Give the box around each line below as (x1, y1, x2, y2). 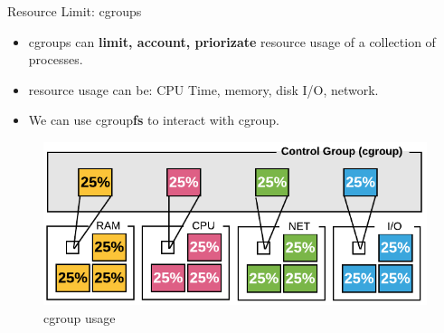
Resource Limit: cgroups (7, 2, 142, 20)
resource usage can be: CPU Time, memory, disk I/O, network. (28, 80, 379, 99)
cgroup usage (43, 309, 116, 328)
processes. (28, 50, 83, 69)
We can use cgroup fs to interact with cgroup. (28, 110, 279, 129)
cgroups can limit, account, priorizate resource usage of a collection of (28, 32, 436, 51)
